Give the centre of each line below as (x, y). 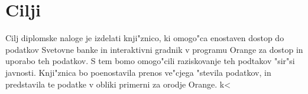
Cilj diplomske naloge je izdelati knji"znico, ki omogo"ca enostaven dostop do (145, 38)
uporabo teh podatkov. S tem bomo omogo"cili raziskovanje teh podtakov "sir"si (150, 61)
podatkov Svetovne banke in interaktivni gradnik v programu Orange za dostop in (154, 49)
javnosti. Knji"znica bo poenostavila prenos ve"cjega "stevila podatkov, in (138, 72)
